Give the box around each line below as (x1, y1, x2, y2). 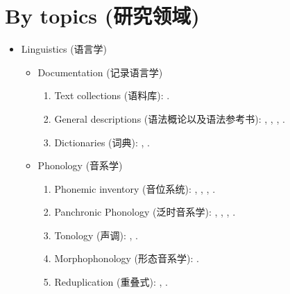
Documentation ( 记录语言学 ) (37, 64, 163, 79)
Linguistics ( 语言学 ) (21, 42, 108, 56)
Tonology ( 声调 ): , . (54, 227, 138, 242)
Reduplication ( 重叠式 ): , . (54, 275, 168, 289)
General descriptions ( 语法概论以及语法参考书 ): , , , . (54, 111, 285, 126)
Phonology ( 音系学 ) (37, 158, 123, 173)
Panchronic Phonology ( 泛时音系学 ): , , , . (54, 205, 236, 219)
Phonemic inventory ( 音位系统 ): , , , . (54, 181, 216, 196)
